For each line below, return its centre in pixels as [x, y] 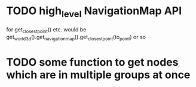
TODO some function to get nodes [92, 62]
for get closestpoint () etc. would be [46, 30]
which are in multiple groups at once [98, 75]
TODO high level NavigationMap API [94, 12]
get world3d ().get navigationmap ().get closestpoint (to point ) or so [76, 38]
